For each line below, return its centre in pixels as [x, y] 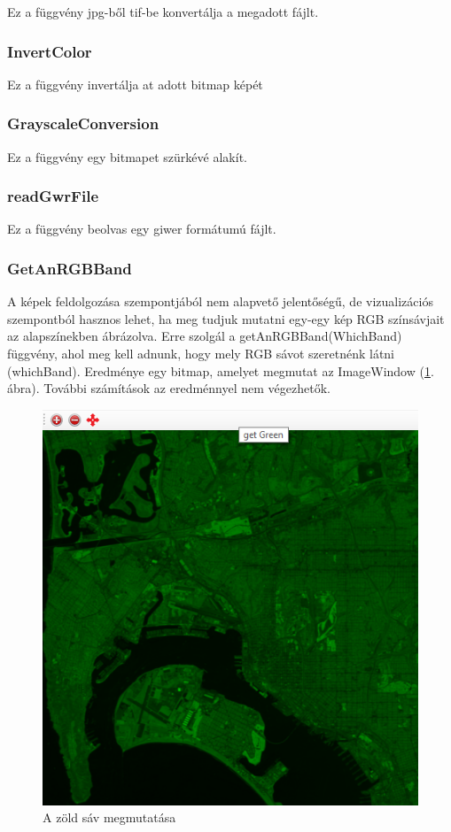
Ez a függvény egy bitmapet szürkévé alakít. [127, 156]
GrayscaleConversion [83, 123]
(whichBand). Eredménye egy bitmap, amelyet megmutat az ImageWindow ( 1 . [221, 370]
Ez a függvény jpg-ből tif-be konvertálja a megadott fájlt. [163, 12]
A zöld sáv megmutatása [109, 817]
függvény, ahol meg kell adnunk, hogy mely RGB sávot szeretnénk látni [201, 354]
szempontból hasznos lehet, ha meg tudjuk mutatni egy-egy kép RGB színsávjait [226, 318]
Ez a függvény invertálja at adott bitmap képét [135, 84]
